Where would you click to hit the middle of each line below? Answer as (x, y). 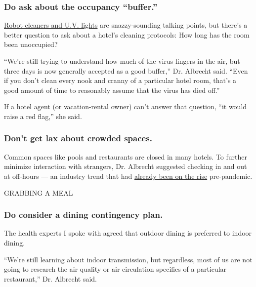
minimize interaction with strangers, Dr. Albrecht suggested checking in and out (126, 166)
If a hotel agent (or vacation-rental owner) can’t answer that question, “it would (126, 106)
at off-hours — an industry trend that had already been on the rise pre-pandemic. (128, 176)
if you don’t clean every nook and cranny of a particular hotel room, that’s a (120, 80)
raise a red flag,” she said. (43, 116)
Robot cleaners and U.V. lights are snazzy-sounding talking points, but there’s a (126, 25)
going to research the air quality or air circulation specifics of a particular (115, 269)
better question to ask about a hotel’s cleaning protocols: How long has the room (127, 34)
